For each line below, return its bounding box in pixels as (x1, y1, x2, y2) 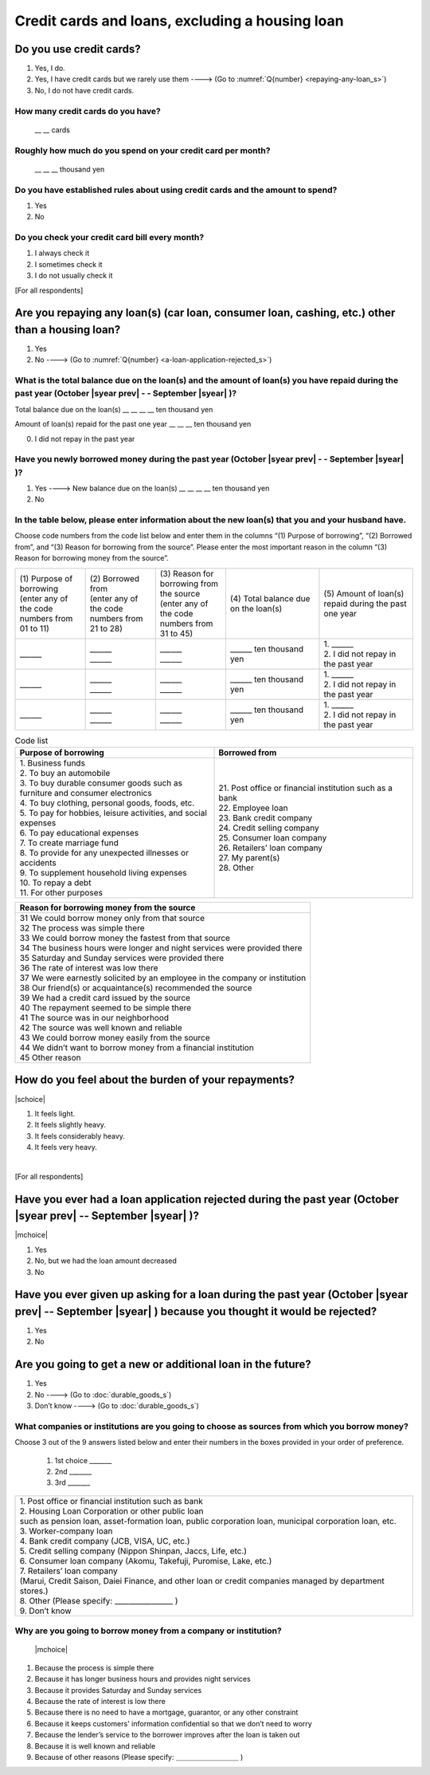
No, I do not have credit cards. (34, 85, 135, 95)
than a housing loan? (14, 323, 121, 337)
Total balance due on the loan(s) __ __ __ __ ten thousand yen (14, 404, 213, 414)
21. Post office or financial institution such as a (218, 782, 393, 793)
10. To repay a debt (19, 877, 92, 888)
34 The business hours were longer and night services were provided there (19, 943, 303, 953)
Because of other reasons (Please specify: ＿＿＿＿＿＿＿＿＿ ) (34, 1752, 244, 1761)
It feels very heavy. (34, 1143, 97, 1152)
